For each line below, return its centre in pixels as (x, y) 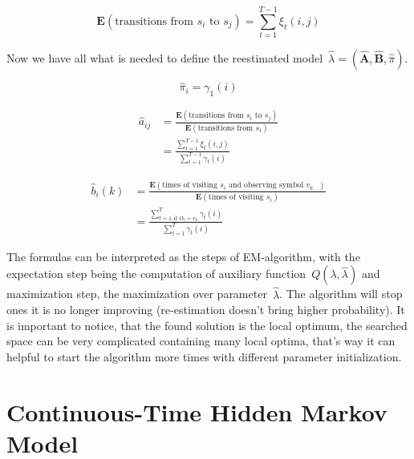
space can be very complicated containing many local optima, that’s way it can (201, 341)
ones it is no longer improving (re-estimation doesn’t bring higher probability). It (206, 310)
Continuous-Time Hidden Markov (197, 411)
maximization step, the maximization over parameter (137, 294)
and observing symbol (266, 185)
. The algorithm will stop (341, 294)
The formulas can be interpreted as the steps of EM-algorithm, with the (183, 256)
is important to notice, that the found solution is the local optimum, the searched (207, 325)
